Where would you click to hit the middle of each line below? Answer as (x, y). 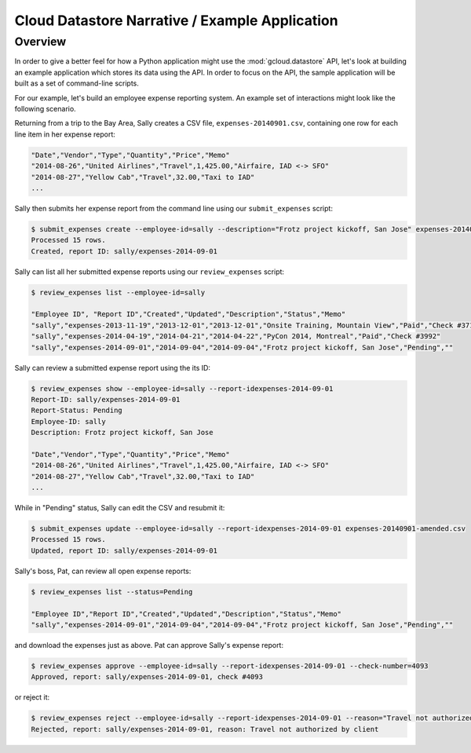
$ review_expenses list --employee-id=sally (118, 292)
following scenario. (45, 108)
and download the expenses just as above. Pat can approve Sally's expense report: (149, 645)
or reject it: (32, 697)
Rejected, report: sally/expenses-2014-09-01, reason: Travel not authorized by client (205, 729)
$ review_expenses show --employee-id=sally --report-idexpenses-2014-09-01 (182, 388)
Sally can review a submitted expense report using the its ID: (113, 367)
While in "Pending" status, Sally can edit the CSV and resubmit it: (120, 508)
